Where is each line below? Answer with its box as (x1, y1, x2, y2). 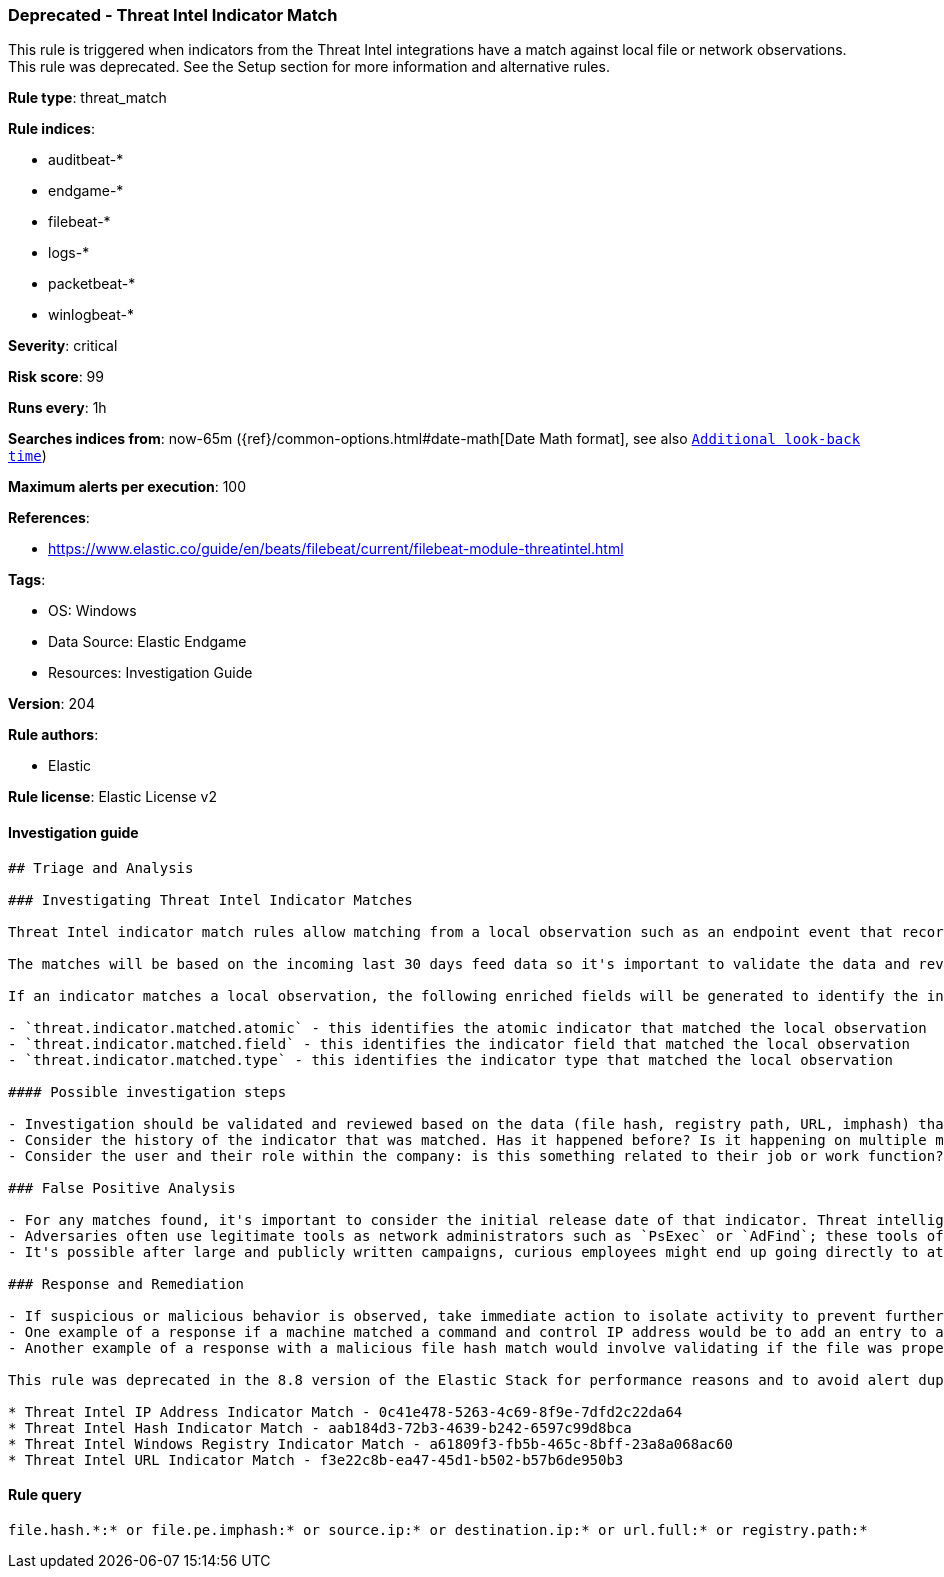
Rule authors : (8, 726, 99, 744)
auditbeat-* (48, 151, 124, 169)
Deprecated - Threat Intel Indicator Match (8, 5, 338, 25)
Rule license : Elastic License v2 (8, 788, 217, 806)
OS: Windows (48, 602, 137, 620)
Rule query (8, 1486, 82, 1504)
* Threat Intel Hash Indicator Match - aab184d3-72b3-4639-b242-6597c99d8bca (8, 1419, 632, 1436)
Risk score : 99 (8, 368, 104, 386)
